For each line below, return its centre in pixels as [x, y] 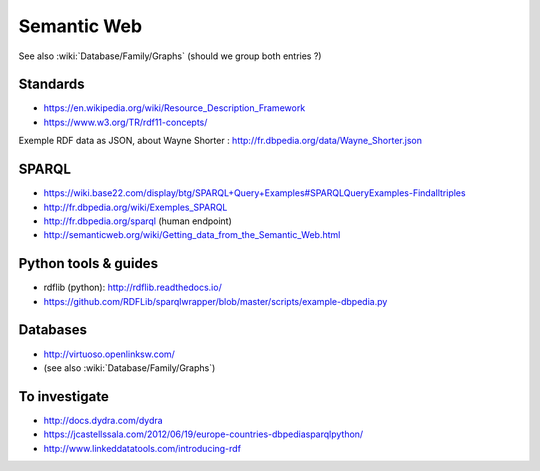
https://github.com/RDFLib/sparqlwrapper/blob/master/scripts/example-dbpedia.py [215, 301]
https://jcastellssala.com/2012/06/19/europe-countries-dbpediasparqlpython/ [203, 434]
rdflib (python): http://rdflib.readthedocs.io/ [132, 287]
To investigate [63, 396]
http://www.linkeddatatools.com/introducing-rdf [142, 448]
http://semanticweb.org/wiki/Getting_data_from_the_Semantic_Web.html [192, 235]
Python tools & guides [88, 263]
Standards [51, 84]
